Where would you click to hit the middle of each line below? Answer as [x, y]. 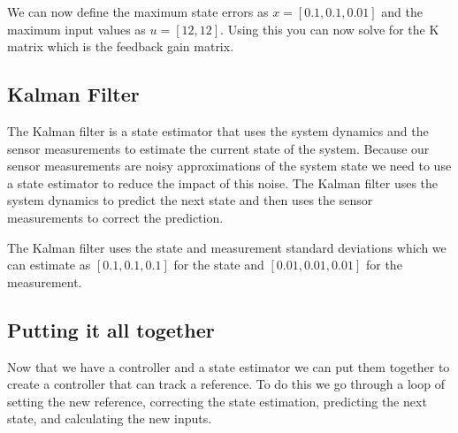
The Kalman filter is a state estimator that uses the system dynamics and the [218, 130]
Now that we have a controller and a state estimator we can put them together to [229, 366]
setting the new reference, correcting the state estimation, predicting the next [217, 401]
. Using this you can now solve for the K [330, 29]
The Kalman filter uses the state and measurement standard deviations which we [227, 247]
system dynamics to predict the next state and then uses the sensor [190, 200]
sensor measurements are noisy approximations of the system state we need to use [229, 166]
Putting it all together [111, 329]
